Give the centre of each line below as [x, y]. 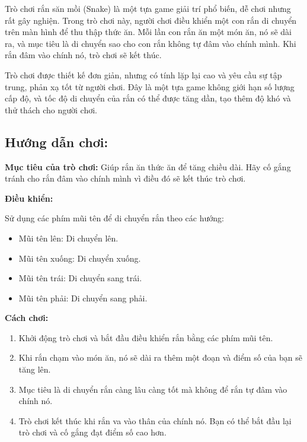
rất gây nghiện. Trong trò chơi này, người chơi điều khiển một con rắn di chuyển [151, 20]
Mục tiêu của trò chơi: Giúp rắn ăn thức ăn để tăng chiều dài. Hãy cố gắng [148, 166]
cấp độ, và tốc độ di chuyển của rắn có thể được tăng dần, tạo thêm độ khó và [148, 98]
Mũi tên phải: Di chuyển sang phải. [83, 298]
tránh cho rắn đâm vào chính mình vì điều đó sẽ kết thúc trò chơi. [125, 178]
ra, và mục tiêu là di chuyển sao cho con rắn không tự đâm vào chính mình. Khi [151, 43]
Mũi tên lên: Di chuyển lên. [68, 238]
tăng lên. [35, 369]
